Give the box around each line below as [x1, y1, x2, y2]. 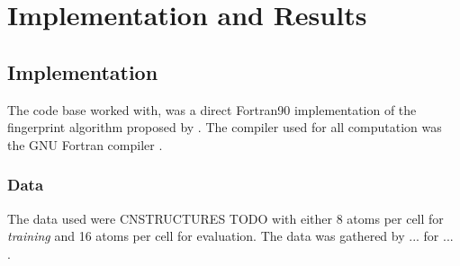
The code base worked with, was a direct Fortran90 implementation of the [7, 100, 417, 119]
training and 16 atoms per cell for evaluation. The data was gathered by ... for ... [7, 226, 454, 245]
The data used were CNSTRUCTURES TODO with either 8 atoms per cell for [7, 208, 444, 227]
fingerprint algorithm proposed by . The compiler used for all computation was [7, 118, 442, 137]
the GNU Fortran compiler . [7, 135, 163, 154]
